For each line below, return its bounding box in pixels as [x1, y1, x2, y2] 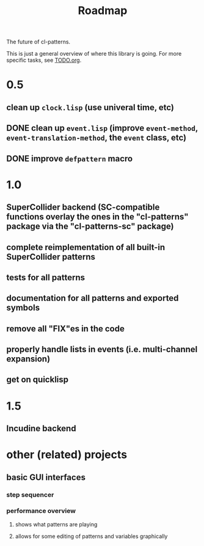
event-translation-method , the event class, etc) [6, 133, 187, 143]
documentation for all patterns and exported [6, 293, 179, 303]
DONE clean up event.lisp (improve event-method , [6, 123, 199, 133]
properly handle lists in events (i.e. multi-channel [6, 344, 198, 355]
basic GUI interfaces [6, 472, 86, 482]
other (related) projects [6, 448, 127, 462]
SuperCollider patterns [6, 251, 96, 262]
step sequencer [6, 490, 54, 499]
